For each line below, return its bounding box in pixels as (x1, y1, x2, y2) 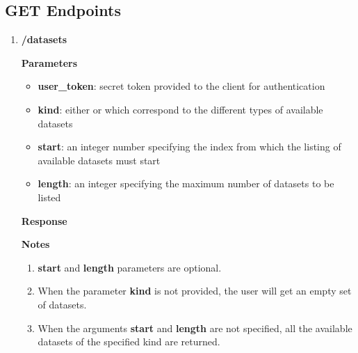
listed (38, 189, 61, 204)
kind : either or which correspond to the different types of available (38, 102, 323, 116)
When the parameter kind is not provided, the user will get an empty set (38, 283, 352, 298)
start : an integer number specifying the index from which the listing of (38, 139, 341, 154)
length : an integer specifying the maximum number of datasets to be (38, 176, 334, 191)
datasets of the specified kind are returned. (38, 334, 220, 349)
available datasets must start (38, 152, 161, 167)
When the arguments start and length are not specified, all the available (38, 320, 352, 335)
